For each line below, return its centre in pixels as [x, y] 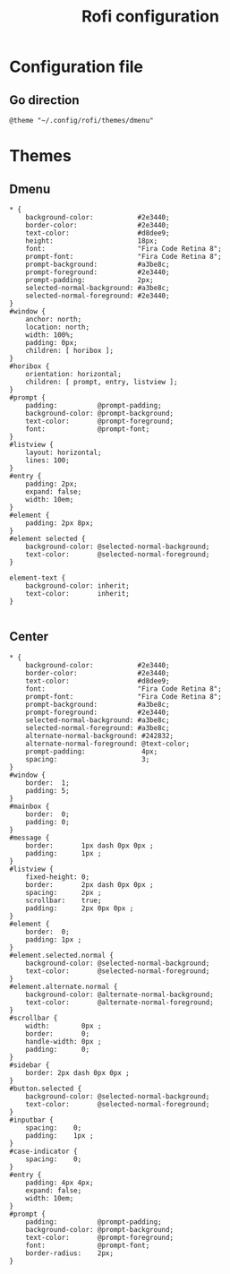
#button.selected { [46, 1089]
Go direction [44, 100]
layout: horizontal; [64, 452]
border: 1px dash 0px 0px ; [89, 845]
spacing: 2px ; [64, 892]
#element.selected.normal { [62, 955]
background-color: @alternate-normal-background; [120, 994]
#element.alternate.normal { [64, 986]
